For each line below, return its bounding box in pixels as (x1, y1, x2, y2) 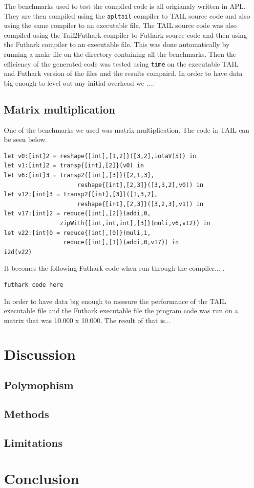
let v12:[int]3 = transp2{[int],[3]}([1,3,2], (4, 191, 158, 198)
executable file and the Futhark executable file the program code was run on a (4, 305, 238, 316)
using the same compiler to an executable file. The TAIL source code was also (4, 20, 237, 30)
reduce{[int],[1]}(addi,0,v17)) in (63, 239, 179, 246)
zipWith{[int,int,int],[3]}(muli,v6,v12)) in (60, 220, 211, 227)
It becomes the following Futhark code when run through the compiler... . (4, 263, 225, 273)
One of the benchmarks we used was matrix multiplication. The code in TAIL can (4, 124, 250, 135)
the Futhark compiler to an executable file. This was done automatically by (4, 39, 230, 49)
